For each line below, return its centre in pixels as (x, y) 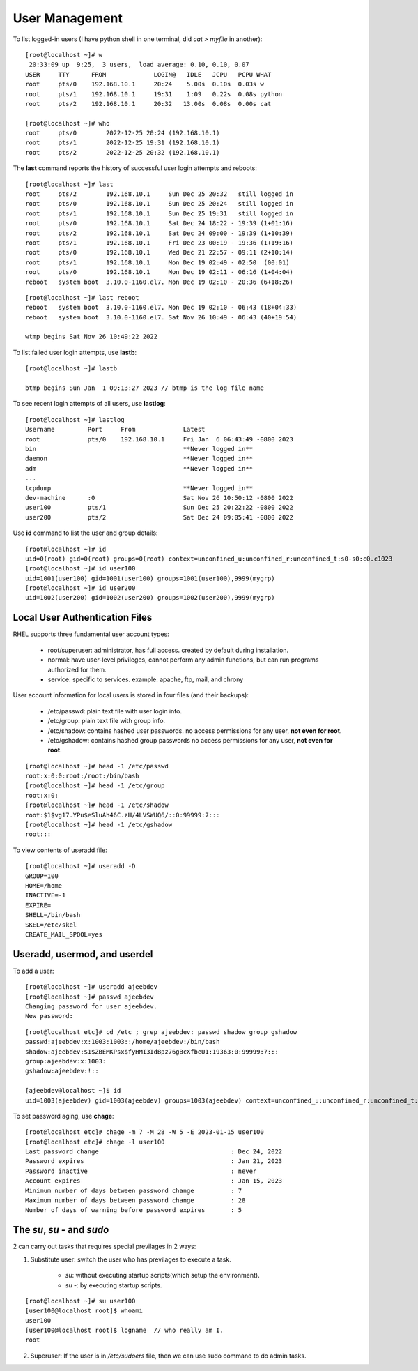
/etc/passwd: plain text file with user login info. (115, 711)
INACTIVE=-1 (46, 895)
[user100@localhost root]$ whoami (84, 1311)
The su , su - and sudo (61, 1230)
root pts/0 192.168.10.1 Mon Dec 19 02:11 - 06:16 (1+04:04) (160, 272)
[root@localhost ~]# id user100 (80, 569)
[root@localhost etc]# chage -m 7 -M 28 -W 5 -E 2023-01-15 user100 (145, 1132)
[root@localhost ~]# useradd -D (80, 866)
